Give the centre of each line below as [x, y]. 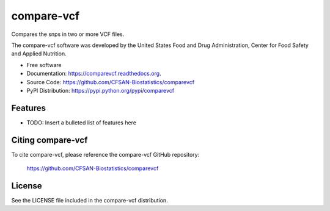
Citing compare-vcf [50, 140]
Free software [44, 65]
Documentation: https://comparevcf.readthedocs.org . [94, 74]
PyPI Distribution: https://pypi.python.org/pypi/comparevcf [101, 90]
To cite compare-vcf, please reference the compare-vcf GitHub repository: [105, 154]
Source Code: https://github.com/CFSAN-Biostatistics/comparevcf [111, 82]
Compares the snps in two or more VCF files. [68, 34]
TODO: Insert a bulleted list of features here [82, 123]
